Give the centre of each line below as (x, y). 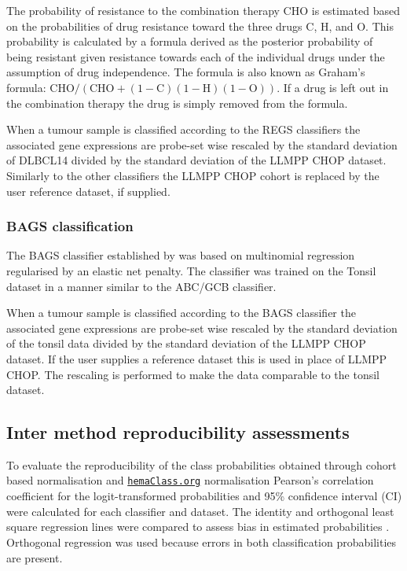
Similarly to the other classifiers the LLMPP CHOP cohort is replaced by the (193, 175)
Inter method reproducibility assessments (178, 432)
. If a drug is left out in (333, 87)
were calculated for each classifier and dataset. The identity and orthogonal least (200, 511)
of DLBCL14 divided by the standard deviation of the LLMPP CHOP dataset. (196, 160)
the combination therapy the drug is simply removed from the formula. (177, 103)
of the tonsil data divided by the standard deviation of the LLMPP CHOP (186, 343)
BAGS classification (70, 226)
